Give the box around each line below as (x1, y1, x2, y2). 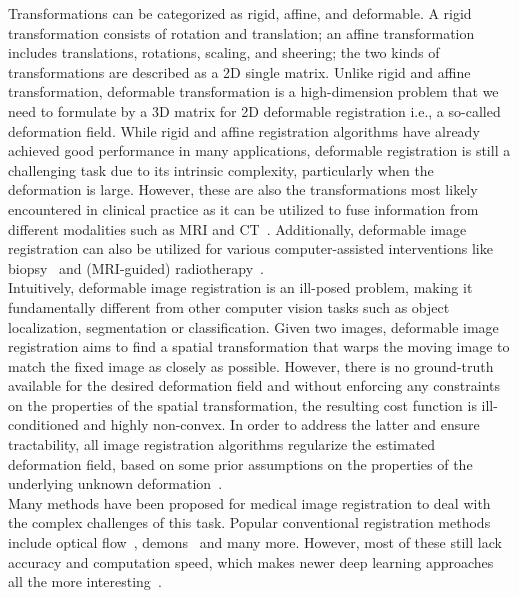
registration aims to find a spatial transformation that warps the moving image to (8, 336, 510, 357)
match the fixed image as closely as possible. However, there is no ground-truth (8, 355, 494, 376)
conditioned (8, 414, 79, 435)
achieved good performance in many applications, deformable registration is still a (8, 140, 511, 161)
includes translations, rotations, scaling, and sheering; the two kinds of (8, 42, 440, 63)
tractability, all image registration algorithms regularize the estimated (8, 434, 436, 455)
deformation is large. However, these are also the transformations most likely (8, 179, 478, 200)
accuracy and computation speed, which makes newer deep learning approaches (8, 551, 494, 572)
